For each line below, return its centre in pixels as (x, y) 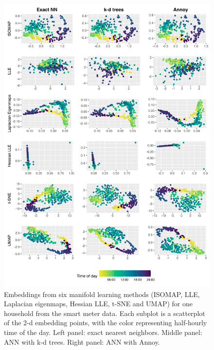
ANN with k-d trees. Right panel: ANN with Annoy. (82, 341)
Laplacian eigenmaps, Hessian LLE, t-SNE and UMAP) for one (98, 304)
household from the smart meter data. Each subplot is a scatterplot (105, 313)
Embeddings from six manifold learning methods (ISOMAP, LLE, (102, 294)
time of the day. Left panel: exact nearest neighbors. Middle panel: (103, 332)
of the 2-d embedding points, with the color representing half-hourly (106, 323)
